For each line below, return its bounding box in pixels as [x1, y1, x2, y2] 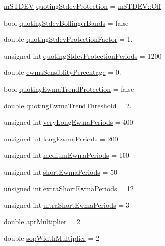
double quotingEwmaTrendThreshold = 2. [4, 100, 132, 110]
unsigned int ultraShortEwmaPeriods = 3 [4, 200, 129, 210]
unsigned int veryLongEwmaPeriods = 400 [4, 117, 133, 127]
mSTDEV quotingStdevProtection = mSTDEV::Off [4, 1, 161, 11]
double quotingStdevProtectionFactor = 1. [4, 34, 133, 44]
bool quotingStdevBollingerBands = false [4, 17, 129, 28]
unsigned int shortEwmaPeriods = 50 [4, 166, 118, 176]
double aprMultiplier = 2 [4, 216, 80, 226]
